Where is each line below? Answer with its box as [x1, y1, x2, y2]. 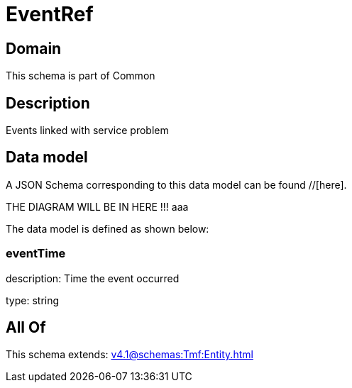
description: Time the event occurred [6, 272, 180, 284]
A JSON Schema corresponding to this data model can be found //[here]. [6, 178, 347, 191]
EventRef [6, 2, 94, 26]
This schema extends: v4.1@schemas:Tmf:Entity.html [6, 348, 253, 361]
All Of [6, 318, 46, 337]
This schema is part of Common [6, 70, 155, 82]
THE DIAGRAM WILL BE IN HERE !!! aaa [6, 200, 189, 213]
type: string [6, 294, 60, 306]
